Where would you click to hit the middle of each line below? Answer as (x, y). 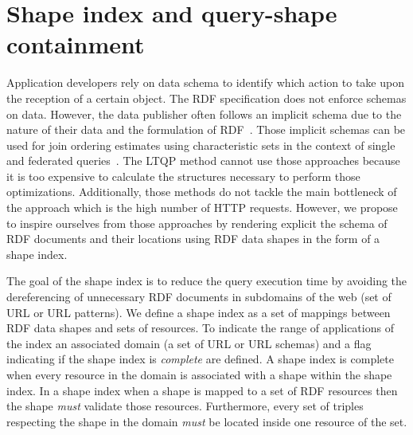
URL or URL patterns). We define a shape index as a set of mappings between (199, 312)
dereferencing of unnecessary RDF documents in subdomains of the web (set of (199, 297)
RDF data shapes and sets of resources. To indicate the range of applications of (200, 328)
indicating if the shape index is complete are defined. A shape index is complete (200, 359)
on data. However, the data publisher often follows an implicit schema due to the (204, 114)
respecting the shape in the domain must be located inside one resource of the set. (207, 421)
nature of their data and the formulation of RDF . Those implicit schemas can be (206, 129)
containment (76, 44)
